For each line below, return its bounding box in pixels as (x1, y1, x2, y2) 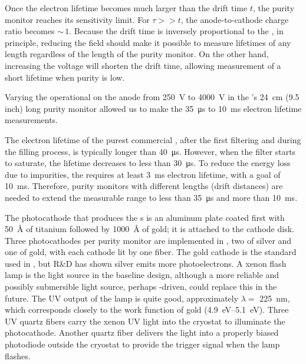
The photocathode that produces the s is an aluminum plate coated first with (5, 211, 285, 223)
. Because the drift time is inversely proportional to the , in (69, 25, 284, 37)
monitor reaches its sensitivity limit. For (5, 13, 150, 25)
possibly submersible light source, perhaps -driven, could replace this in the (5, 280, 277, 293)
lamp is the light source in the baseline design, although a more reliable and (5, 269, 279, 281)
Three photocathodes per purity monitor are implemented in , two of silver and (5, 234, 292, 246)
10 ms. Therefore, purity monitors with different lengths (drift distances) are (5, 180, 283, 192)
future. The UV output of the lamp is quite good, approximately (5, 292, 239, 304)
